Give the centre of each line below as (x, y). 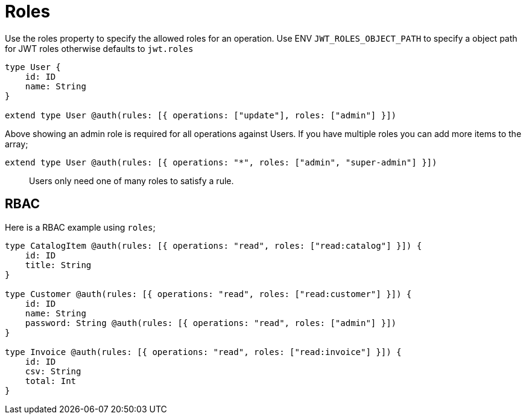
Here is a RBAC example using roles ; (80, 227)
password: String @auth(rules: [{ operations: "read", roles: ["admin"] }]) (211, 323)
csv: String (53, 371)
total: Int (51, 381)
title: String (58, 265)
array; (17, 144)
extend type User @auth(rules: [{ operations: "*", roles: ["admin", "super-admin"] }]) (221, 162)
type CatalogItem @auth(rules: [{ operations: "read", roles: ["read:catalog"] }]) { (214, 245)
